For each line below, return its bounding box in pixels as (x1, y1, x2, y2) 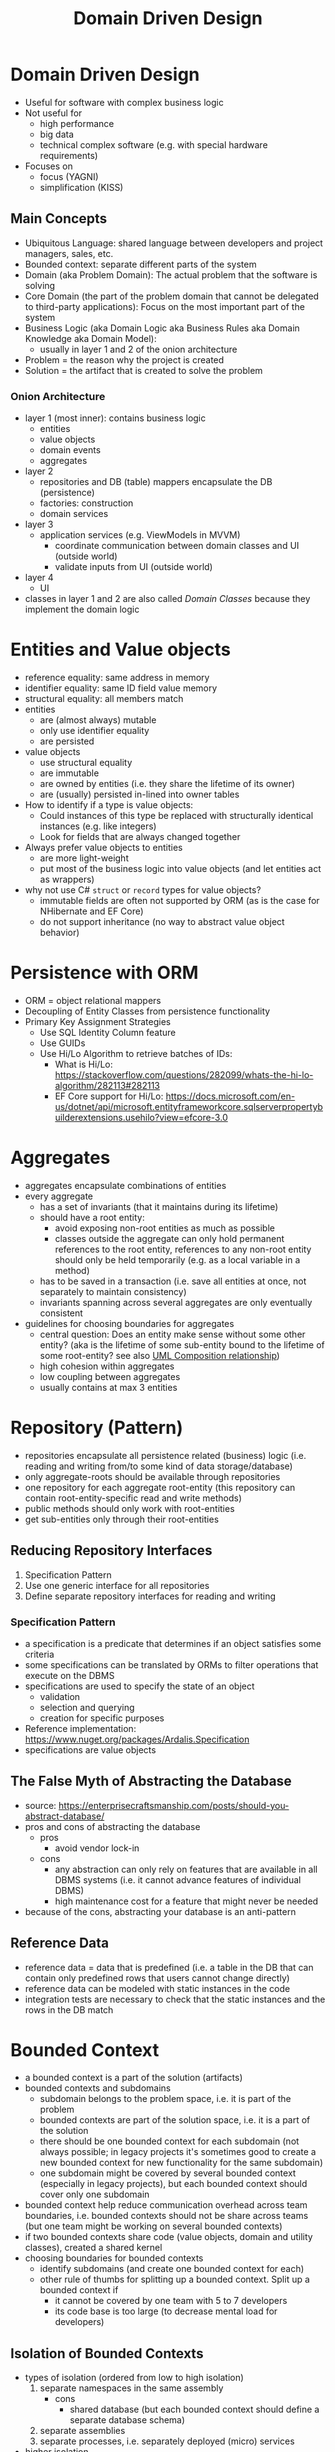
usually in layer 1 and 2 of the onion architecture (39, 343, 238, 355)
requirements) (39, 149, 98, 161)
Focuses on (24, 160, 73, 172)
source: (24, 1799, 57, 1811)
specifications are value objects (24, 1743, 157, 1756)
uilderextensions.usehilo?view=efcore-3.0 (54, 1111, 228, 1123)
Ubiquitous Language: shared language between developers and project (24, 237, 323, 249)
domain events (39, 444, 102, 456)
